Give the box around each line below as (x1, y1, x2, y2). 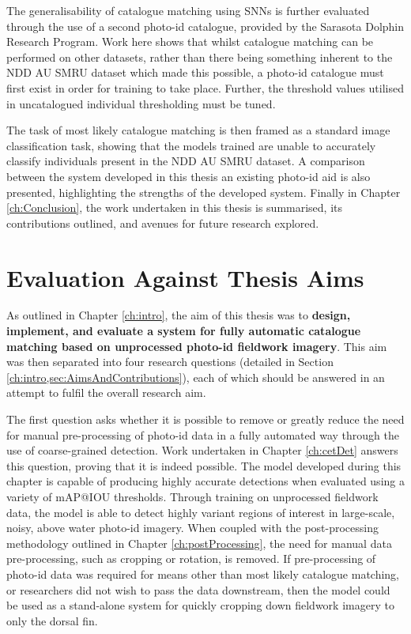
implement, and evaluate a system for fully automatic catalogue (6, 323, 361, 339)
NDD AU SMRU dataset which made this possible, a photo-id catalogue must (6, 64, 384, 81)
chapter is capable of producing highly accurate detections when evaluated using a (6, 473, 405, 489)
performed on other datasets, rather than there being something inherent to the (6, 48, 393, 65)
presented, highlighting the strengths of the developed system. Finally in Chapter (6, 183, 401, 200)
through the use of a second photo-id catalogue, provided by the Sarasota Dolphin (6, 17, 405, 34)
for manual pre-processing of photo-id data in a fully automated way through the (6, 426, 399, 443)
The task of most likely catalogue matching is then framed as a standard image (6, 122, 390, 138)
